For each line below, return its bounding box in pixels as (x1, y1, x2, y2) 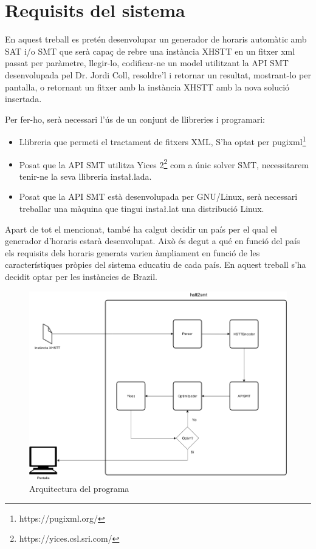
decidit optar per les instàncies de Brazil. (5, 270, 157, 282)
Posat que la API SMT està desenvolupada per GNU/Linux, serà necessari (19, 190, 298, 203)
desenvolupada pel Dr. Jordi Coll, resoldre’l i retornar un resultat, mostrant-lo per (5, 68, 311, 81)
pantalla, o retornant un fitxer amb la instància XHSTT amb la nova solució (5, 80, 290, 93)
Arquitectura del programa (29, 482, 129, 495)
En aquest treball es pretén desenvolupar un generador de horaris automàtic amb (5, 33, 307, 46)
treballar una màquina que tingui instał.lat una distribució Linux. (19, 202, 264, 214)
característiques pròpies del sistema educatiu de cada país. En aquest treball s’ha (5, 258, 306, 271)
